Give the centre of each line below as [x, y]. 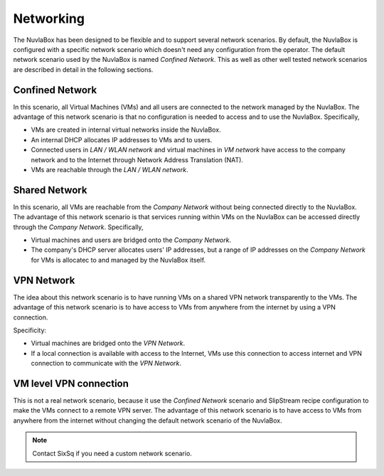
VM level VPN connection [71, 383]
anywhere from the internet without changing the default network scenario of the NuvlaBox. [148, 421]
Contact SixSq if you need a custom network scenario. [112, 453]
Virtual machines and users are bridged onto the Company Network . [131, 240]
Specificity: [30, 330]
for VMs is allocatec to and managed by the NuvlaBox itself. [118, 260]
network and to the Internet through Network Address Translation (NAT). [137, 159]
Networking [49, 18]
